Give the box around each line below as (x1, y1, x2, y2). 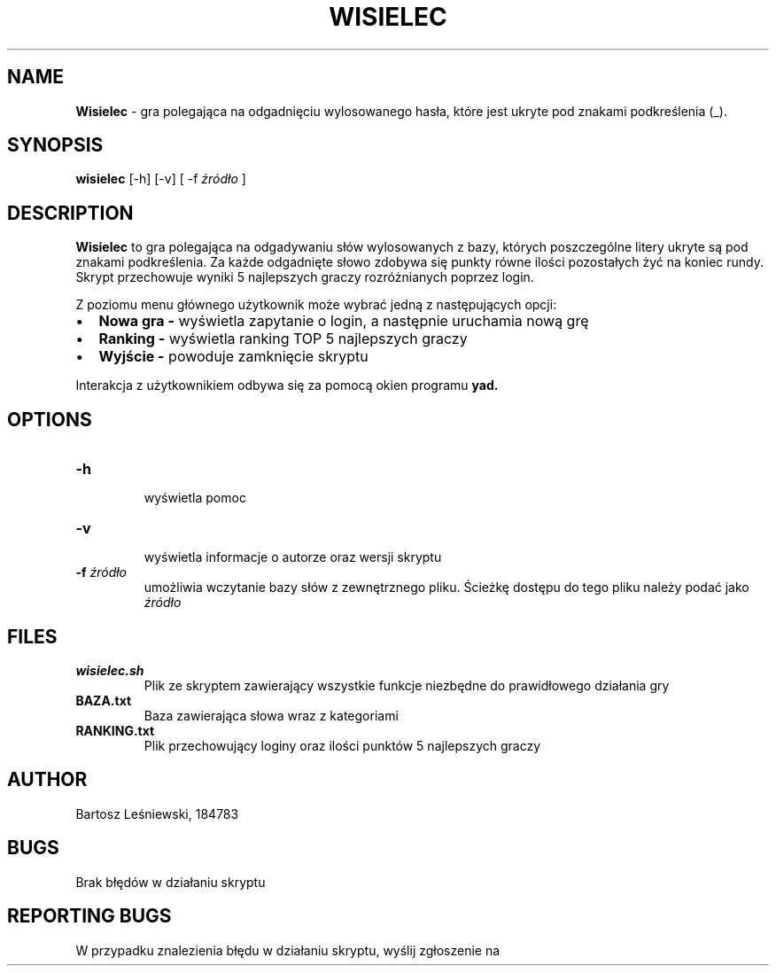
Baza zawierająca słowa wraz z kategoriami (144, 707, 399, 723)
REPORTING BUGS (7, 905, 172, 928)
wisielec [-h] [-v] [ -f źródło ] (75, 171, 246, 187)
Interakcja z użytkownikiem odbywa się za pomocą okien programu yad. (75, 378, 499, 393)
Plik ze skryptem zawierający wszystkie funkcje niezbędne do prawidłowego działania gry (144, 677, 670, 693)
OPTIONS (7, 408, 92, 431)
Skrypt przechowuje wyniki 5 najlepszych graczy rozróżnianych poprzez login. (75, 269, 534, 285)
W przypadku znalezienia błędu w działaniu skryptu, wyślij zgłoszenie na (75, 942, 501, 958)
